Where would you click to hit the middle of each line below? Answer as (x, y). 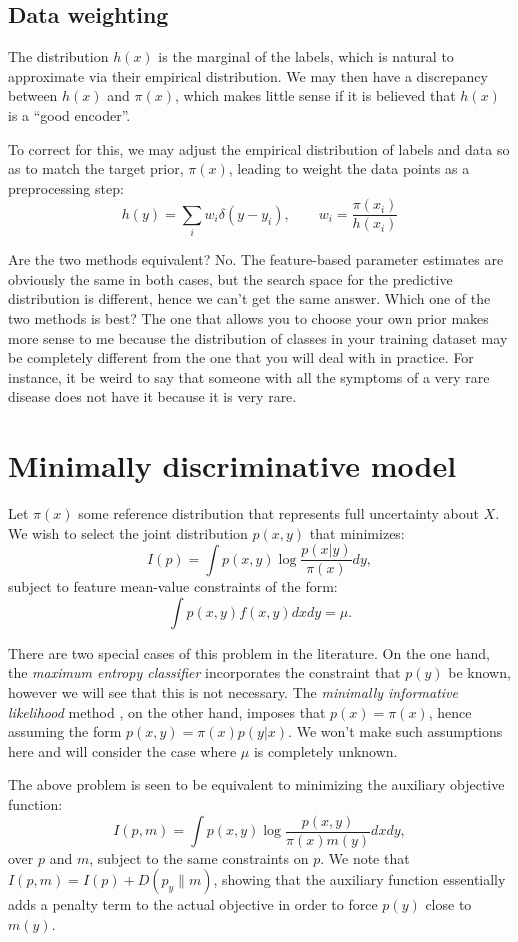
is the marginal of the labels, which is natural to (306, 56)
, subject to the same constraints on (199, 857)
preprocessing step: (66, 187)
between (33, 95)
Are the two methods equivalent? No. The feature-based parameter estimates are (256, 259)
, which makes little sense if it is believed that (315, 95)
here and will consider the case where (122, 750)
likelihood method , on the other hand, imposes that (167, 711)
